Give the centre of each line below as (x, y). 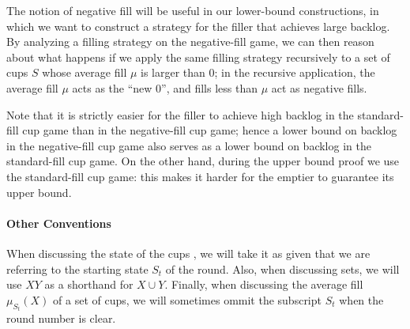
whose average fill (85, 72)
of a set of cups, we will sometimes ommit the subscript (187, 299)
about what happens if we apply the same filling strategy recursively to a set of (198, 57)
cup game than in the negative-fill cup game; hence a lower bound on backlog (210, 130)
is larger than (173, 72)
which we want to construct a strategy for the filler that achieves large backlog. (198, 26)
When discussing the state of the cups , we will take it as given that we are (188, 253)
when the (361, 299)
